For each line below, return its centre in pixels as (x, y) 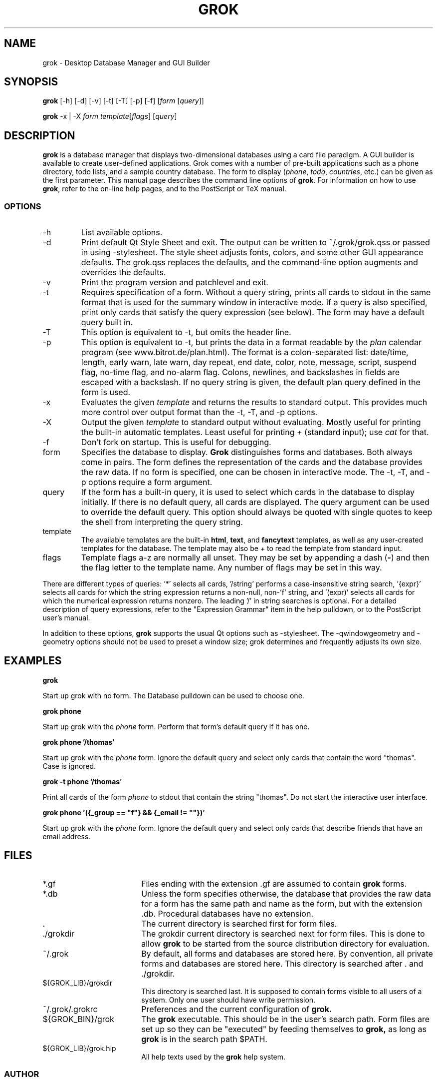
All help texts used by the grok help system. (214, 1057)
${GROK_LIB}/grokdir (78, 983)
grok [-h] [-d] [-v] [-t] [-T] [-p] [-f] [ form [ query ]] (123, 101)
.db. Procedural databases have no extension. (227, 913)
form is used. (106, 392)
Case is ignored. (69, 766)
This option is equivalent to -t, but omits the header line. (186, 332)
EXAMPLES (33, 661)
